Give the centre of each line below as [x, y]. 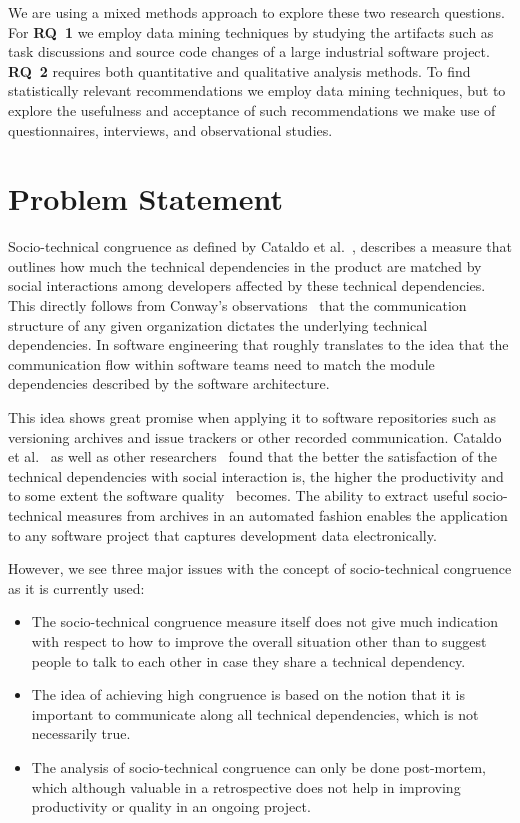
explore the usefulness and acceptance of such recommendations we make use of [252, 109]
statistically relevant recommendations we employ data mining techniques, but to [257, 90]
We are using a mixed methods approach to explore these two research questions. [256, 12]
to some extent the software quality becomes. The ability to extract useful [238, 495]
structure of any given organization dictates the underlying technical [218, 324]
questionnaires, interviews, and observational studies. [170, 129]
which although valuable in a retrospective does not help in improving [246, 786]
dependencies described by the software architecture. [169, 383]
